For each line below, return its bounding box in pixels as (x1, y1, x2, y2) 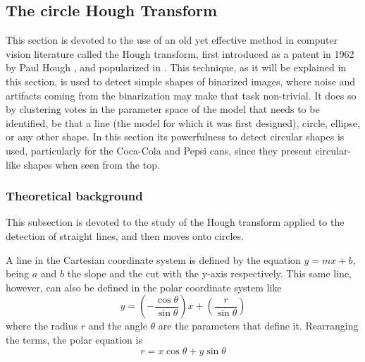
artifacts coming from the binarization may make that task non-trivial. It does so (6, 88, 357, 102)
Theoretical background (6, 187, 143, 205)
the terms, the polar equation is (6, 332, 142, 346)
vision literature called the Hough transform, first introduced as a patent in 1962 (6, 46, 354, 61)
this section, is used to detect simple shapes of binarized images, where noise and (6, 73, 356, 88)
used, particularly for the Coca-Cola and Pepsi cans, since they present (6, 143, 312, 157)
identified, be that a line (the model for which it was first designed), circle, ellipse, (6, 115, 360, 130)
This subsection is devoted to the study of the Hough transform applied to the (6, 215, 345, 229)
